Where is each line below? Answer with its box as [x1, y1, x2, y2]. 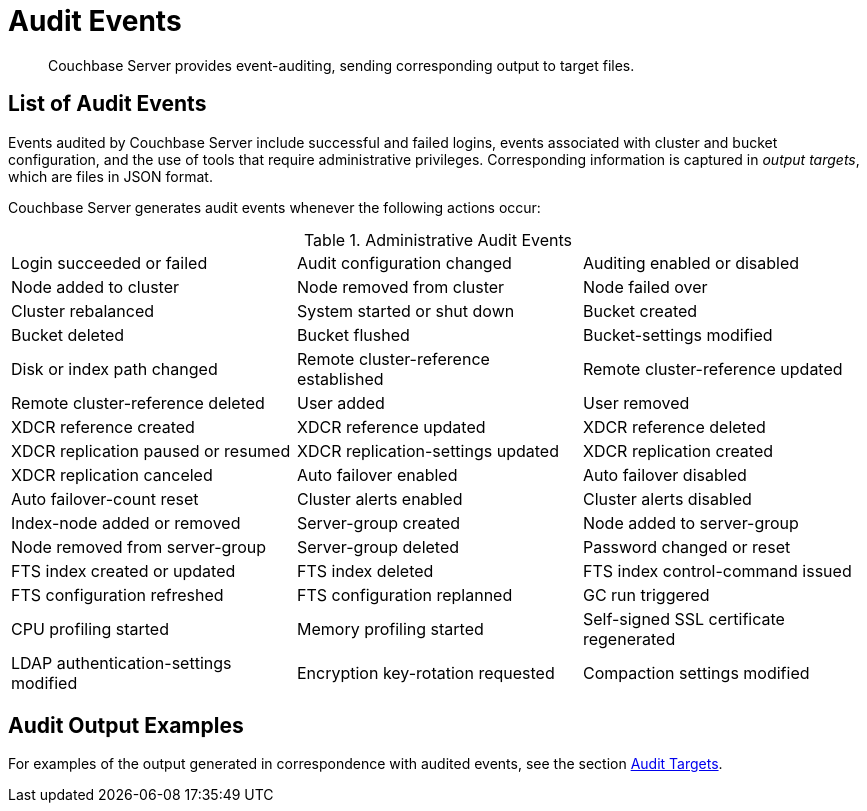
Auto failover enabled [296, 464, 458, 485]
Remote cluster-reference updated [582, 358, 843, 379]
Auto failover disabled [582, 464, 747, 485]
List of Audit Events [8, 91, 207, 117]
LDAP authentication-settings [11, 652, 232, 673]
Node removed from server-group [11, 536, 266, 557]
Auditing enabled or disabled [582, 252, 800, 273]
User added [296, 392, 385, 413]
